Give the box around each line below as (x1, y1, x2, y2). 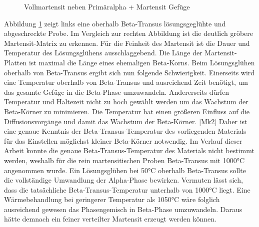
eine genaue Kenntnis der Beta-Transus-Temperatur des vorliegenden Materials (4, 126, 246, 136)
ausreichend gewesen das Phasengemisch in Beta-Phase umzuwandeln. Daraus (4, 204, 242, 214)
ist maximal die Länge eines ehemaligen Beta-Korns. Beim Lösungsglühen (28, 57, 255, 67)
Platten (4, 57, 27, 67)
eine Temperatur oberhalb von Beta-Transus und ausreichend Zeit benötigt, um (4, 77, 248, 87)
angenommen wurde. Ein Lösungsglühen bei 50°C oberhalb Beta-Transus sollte (4, 165, 246, 175)
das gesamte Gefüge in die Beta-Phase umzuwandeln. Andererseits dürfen (4, 86, 229, 97)
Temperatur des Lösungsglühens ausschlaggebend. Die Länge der (4, 47, 202, 58)
